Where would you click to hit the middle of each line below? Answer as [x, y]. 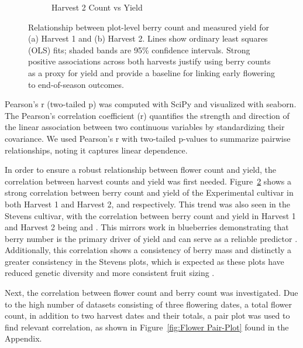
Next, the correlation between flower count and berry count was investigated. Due [151, 293]
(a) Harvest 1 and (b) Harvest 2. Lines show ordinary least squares [148, 38]
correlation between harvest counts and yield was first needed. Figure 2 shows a [148, 181]
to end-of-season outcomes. [76, 84]
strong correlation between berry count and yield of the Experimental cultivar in [149, 192]
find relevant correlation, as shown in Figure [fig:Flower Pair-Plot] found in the [147, 327]
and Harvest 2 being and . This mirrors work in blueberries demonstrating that [147, 227]
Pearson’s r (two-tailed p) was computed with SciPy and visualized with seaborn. [151, 104]
